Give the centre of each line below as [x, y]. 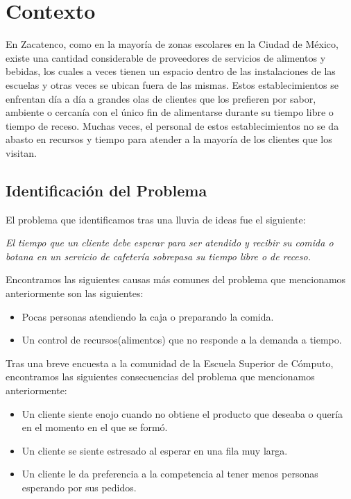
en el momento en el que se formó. [95, 427]
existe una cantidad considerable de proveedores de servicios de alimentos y [166, 57]
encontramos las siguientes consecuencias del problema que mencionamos [160, 377]
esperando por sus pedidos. [79, 487]
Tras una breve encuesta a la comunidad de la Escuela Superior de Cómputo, [170, 363]
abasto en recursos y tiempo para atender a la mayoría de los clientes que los [169, 139]
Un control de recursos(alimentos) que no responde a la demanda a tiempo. [182, 340]
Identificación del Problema [106, 190]
